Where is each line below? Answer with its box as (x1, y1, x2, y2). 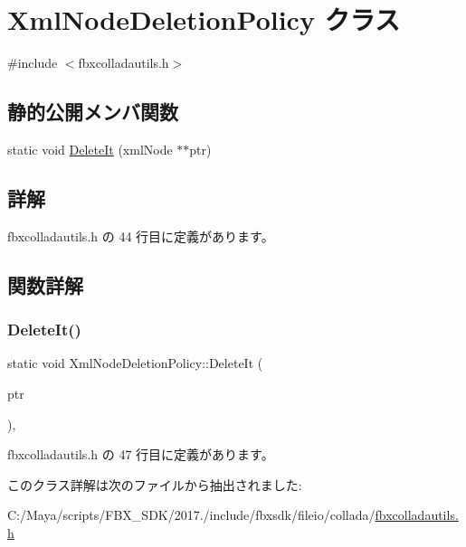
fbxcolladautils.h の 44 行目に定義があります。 (7, 226, 274, 245)
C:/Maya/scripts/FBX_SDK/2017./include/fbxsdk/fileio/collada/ (7, 505, 376, 524)
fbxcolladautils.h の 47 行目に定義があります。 (7, 445, 274, 464)
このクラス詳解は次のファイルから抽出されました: (7, 475, 302, 494)
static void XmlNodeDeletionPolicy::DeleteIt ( (7, 354, 263, 373)
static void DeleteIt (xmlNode (7, 139, 173, 158)
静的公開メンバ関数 (7, 98, 178, 126)
